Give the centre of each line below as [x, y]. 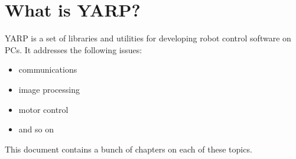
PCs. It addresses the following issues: [74, 49]
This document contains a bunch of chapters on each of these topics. [129, 149]
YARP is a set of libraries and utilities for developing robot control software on [148, 38]
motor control [43, 109]
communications [48, 69]
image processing [49, 89]
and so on [36, 129]
